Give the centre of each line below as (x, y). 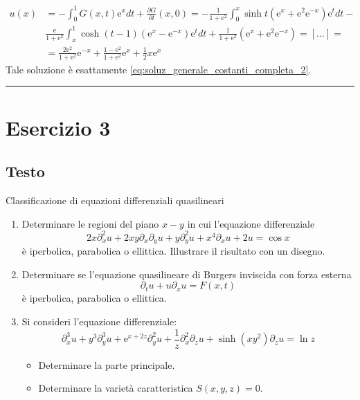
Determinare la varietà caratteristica (116, 388)
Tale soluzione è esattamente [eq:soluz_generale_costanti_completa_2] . (159, 69)
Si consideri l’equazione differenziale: (99, 321)
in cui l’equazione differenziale (251, 223)
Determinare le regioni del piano (90, 223)
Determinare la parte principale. (107, 364)
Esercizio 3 (58, 127)
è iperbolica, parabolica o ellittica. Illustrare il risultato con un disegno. (173, 251)
